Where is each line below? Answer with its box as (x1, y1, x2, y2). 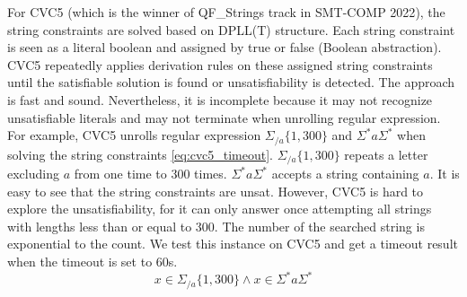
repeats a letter (344, 144, 428, 163)
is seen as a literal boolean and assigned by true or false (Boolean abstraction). (7, 38, 442, 57)
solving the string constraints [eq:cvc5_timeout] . (7, 144, 273, 163)
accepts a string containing (271, 164, 419, 183)
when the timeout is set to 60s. (7, 252, 178, 271)
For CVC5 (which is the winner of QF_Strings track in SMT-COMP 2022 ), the (7, 3, 445, 21)
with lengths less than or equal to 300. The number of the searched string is (7, 216, 425, 235)
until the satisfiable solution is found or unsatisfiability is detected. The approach (7, 73, 455, 92)
